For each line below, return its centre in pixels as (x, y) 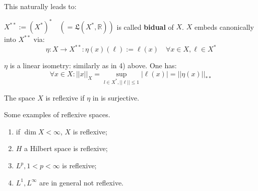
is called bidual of (145, 27)
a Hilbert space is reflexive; (66, 148)
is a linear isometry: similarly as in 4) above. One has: (93, 65)
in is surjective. (116, 97)
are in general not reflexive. (82, 182)
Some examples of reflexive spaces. (57, 114)
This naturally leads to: (40, 6)
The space (20, 97)
